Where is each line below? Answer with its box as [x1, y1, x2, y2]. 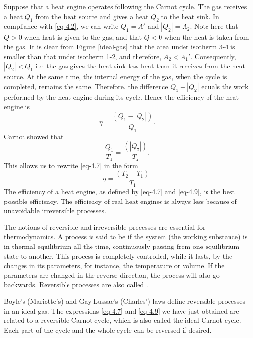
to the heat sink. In [161, 11, 219, 21]
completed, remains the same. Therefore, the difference [4, 81, 168, 91]
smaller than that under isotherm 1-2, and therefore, [4, 51, 161, 61]
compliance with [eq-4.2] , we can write [4, 21, 119, 31]
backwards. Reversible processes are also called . [4, 279, 148, 290]
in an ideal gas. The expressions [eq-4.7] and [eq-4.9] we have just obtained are [4, 305, 239, 315]
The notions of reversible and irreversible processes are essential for [4, 222, 206, 232]
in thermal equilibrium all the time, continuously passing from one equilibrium [4, 241, 240, 251]
